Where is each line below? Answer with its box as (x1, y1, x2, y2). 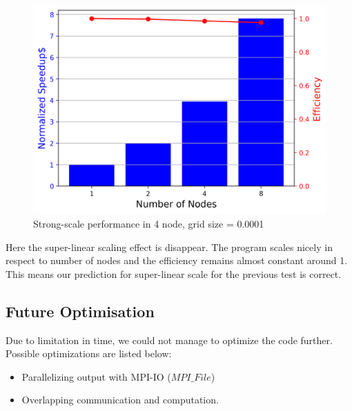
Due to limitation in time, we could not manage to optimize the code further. (6, 332, 333, 347)
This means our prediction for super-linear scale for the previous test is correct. (6, 266, 342, 281)
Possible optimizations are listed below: (6, 346, 172, 361)
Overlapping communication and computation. (21, 392, 219, 407)
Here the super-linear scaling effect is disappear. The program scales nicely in (6, 239, 333, 254)
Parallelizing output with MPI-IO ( (21, 369, 171, 383)
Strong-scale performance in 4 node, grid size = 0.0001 (33, 216, 264, 230)
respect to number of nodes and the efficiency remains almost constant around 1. (6, 253, 348, 268)
